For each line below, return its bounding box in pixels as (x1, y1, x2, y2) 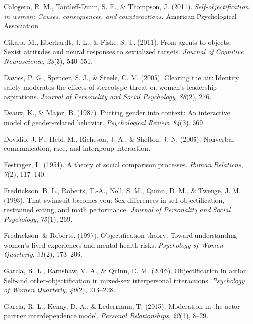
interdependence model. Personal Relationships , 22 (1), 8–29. (28, 310, 209, 321)
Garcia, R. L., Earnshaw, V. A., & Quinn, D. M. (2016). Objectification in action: (4, 266, 249, 276)
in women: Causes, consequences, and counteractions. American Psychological (4, 11, 237, 21)
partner (4, 310, 26, 321)
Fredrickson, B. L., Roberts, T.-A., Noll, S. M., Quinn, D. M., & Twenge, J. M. (4, 185, 241, 195)
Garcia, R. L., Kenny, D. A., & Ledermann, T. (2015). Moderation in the (4, 301, 223, 311)
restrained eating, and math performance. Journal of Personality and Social (4, 204, 231, 215)
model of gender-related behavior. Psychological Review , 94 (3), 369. (4, 117, 205, 127)
